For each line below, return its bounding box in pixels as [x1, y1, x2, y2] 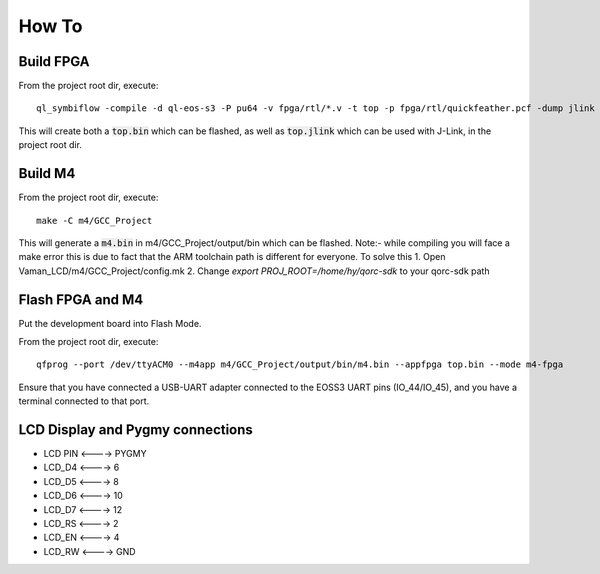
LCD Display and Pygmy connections [18, 421, 254, 438]
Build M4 [18, 165, 76, 182]
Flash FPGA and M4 [18, 291, 144, 308]
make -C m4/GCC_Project [36, 215, 153, 226]
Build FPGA [18, 53, 90, 70]
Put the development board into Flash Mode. [18, 317, 202, 329]
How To [18, 15, 83, 37]
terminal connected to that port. [18, 395, 150, 407]
